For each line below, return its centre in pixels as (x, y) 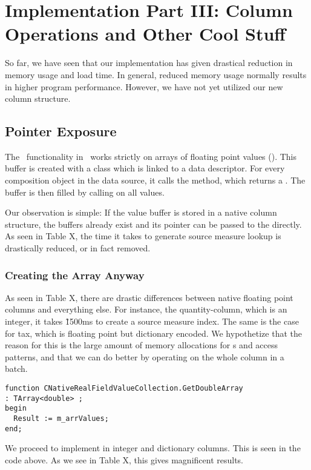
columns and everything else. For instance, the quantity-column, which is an (146, 309)
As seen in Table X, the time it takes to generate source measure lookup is (143, 236)
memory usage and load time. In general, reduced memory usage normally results (156, 74)
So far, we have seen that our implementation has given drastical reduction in (149, 63)
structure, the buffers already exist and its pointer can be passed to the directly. (153, 224)
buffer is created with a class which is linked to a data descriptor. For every (145, 168)
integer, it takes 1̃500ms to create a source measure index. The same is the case (152, 321)
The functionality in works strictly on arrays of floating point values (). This (151, 156)
